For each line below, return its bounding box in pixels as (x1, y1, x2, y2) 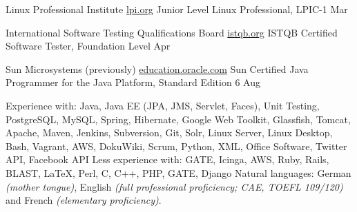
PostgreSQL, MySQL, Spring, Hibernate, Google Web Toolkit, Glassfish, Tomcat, (6, 112, 351, 126)
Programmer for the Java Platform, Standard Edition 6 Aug (6, 75, 260, 89)
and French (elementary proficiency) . (6, 193, 162, 207)
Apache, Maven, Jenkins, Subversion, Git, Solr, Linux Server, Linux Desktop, (6, 125, 333, 140)
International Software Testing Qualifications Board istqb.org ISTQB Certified (6, 25, 338, 39)
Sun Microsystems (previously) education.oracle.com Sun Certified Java (6, 61, 309, 76)
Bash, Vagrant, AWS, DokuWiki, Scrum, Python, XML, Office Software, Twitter (6, 138, 347, 153)
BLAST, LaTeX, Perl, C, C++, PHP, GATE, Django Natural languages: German (6, 165, 351, 180)
